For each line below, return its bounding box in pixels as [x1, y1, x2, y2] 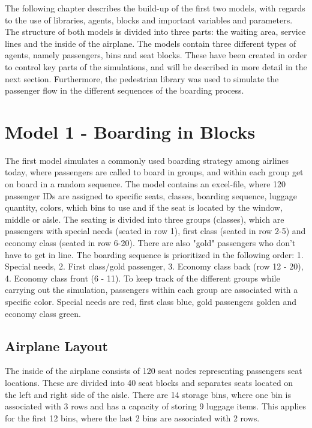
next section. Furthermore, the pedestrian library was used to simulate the [5, 72, 279, 85]
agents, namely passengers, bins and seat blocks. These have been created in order [5, 49, 307, 61]
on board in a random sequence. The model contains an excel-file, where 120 [5, 178, 286, 190]
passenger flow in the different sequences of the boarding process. [5, 84, 244, 97]
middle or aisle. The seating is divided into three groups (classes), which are [5, 212, 284, 225]
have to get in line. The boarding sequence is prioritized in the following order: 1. [5, 248, 304, 261]
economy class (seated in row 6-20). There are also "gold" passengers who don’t [5, 237, 296, 249]
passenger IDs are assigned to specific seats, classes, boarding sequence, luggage [5, 189, 297, 202]
